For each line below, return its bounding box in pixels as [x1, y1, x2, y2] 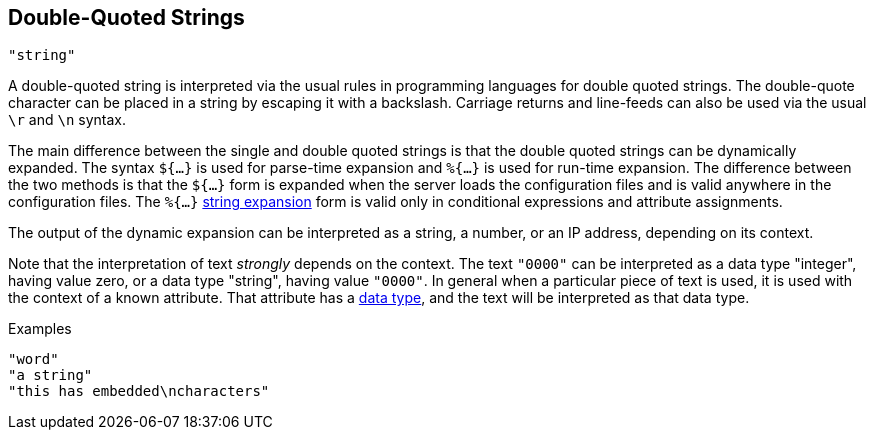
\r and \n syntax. [8, 111, 126, 129]
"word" [8, 351, 59, 368]
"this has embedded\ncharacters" [8, 383, 270, 400]
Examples [8, 320, 72, 338]
